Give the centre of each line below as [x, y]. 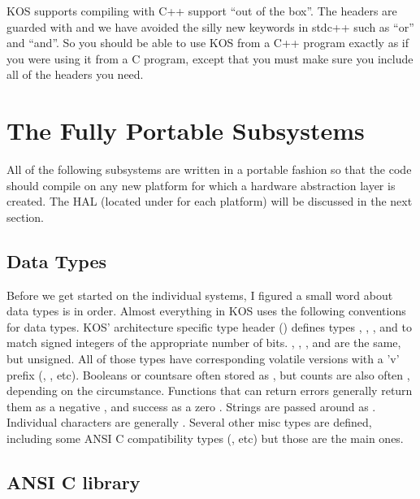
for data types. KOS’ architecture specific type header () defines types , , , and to [210, 326]
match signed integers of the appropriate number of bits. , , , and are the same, [204, 343]
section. [25, 217]
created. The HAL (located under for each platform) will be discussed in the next [210, 201]
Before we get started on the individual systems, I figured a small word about [200, 295]
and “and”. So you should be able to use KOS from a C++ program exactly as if [208, 43]
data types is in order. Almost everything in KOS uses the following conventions [206, 311]
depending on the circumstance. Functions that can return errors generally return [210, 391]
